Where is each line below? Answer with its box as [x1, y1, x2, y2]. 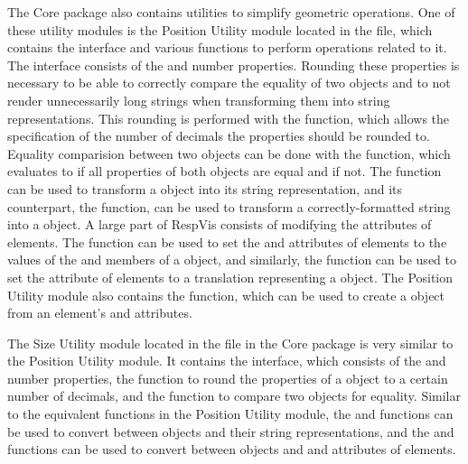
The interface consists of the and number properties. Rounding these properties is [7, 55, 460, 74]
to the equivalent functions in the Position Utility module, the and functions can [7, 404, 454, 423]
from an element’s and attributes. [7, 303, 192, 322]
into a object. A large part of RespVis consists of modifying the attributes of [7, 215, 432, 234]
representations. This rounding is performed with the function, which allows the [7, 108, 450, 127]
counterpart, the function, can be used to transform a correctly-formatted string [7, 197, 451, 216]
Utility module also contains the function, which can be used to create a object [7, 285, 445, 304]
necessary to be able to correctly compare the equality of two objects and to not [7, 73, 451, 92]
